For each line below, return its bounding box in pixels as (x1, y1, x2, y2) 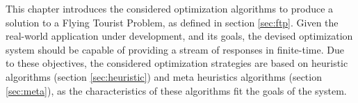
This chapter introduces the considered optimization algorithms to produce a (6, 1, 334, 15)
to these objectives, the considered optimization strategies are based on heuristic (6, 56, 348, 70)
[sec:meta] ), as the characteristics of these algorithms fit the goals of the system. (6, 83, 347, 97)
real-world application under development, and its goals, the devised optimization (6, 29, 353, 43)
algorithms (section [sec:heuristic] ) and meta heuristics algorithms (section (6, 69, 322, 84)
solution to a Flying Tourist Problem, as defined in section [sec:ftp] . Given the (6, 15, 339, 29)
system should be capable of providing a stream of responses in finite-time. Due (6, 42, 344, 56)
